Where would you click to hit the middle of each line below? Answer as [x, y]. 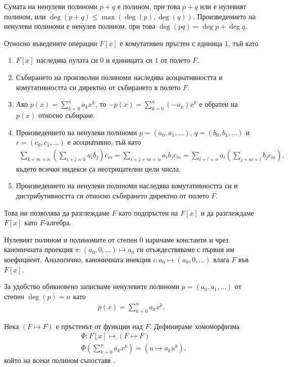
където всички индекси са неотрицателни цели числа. [98, 168]
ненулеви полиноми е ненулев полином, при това [80, 26]
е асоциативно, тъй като [104, 142]
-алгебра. [58, 222]
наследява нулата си [67, 60]
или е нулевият [223, 6]
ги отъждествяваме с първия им [185, 249]
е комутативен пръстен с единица [171, 43]
